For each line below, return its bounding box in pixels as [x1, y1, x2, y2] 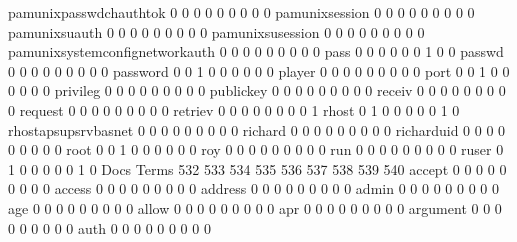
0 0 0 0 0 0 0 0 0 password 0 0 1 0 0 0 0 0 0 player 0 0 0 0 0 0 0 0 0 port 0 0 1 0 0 [8, 60, 510, 81]
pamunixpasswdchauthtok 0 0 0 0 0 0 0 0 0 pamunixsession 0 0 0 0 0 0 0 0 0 [8, 2, 475, 22]
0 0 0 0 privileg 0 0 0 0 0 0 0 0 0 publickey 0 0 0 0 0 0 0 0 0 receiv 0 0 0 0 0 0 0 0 [8, 80, 506, 101]
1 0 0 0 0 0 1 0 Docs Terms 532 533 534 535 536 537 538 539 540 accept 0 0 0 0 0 [8, 158, 507, 179]
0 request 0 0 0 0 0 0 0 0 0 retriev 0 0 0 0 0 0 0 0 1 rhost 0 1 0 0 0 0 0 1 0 [8, 99, 460, 120]
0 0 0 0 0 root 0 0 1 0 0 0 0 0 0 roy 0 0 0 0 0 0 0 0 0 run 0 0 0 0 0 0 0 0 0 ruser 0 [8, 139, 504, 160]
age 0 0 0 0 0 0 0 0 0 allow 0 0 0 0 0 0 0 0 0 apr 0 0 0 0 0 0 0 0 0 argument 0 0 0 [8, 197, 502, 218]
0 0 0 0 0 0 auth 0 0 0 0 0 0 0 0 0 [8, 217, 211, 238]
